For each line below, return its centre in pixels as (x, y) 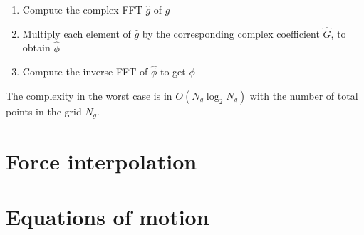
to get (173, 72)
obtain (36, 47)
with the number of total (304, 96)
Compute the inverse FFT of (85, 72)
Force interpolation (102, 161)
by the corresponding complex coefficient (231, 33)
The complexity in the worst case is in (89, 96)
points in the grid (44, 111)
